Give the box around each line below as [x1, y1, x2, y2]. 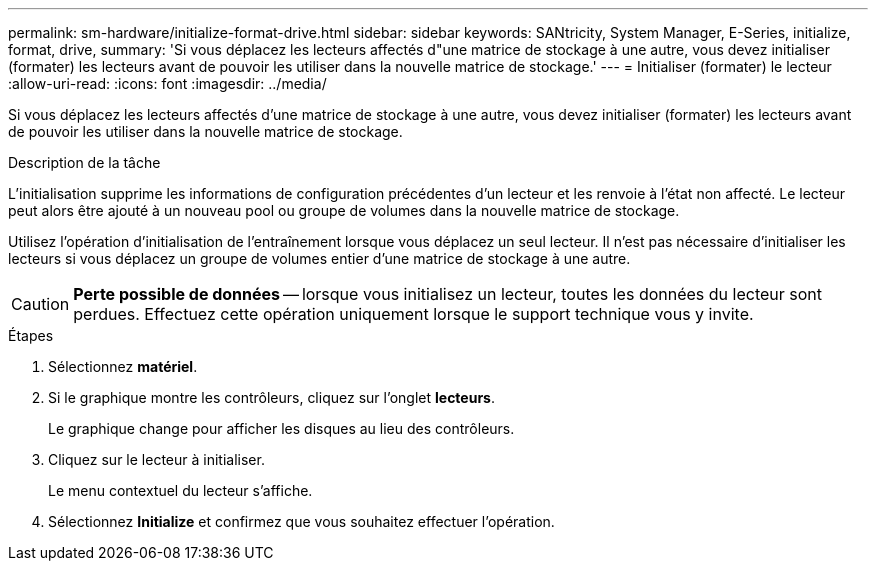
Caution [11, 294, 70, 314]
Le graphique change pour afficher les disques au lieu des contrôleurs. [48, 420, 515, 437]
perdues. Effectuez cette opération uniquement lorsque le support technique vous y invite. [73, 304, 754, 324]
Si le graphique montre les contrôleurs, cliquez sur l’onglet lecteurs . [48, 389, 496, 406]
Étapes [8, 327, 54, 344]
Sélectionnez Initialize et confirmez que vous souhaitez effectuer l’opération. [48, 513, 555, 530]
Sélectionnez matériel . [48, 358, 198, 375]
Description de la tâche [8, 154, 161, 171]
